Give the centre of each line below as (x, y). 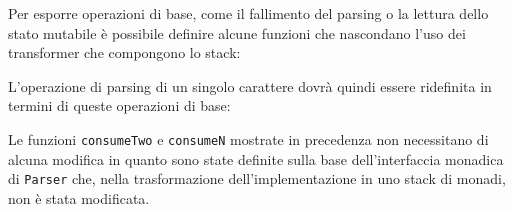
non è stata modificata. (79, 197)
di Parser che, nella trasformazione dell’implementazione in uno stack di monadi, (257, 178)
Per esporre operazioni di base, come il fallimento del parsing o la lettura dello (248, 13)
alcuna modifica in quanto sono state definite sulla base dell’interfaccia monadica (256, 158)
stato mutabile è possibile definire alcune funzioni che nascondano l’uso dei (237, 32)
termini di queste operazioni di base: (119, 105)
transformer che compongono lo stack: (124, 52)
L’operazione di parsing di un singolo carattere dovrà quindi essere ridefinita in (250, 85)
